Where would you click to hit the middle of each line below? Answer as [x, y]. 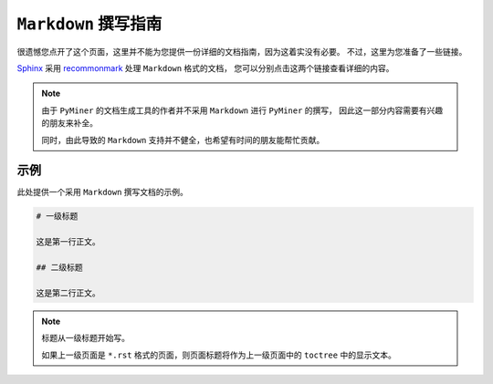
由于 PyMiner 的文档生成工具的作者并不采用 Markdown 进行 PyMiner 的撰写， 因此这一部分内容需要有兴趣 [242, 110]
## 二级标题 [59, 267]
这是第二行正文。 [68, 293]
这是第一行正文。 [68, 242]
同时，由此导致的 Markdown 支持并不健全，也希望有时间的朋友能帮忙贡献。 [183, 140]
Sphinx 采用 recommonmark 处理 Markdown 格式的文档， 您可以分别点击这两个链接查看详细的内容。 [205, 67]
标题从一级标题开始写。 [85, 338]
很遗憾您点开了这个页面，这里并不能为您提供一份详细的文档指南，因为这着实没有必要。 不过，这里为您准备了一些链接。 [242, 51]
